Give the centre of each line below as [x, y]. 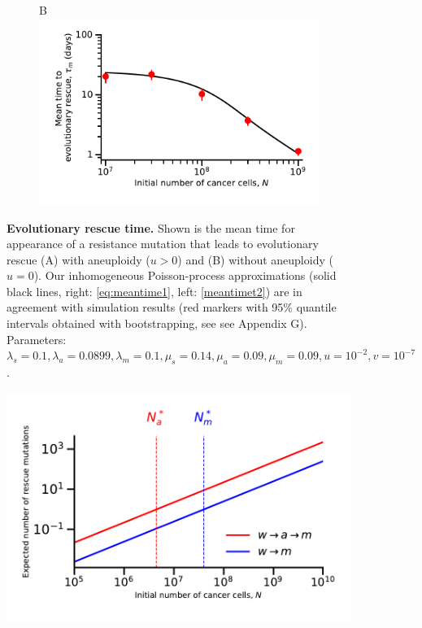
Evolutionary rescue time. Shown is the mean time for [151, 227]
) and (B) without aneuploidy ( [255, 259]
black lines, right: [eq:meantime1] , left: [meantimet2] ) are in [154, 291]
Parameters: [37, 339]
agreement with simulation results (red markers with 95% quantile [172, 307]
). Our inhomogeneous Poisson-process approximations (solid [185, 275]
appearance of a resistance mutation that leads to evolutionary [163, 244]
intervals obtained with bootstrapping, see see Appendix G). [157, 323]
